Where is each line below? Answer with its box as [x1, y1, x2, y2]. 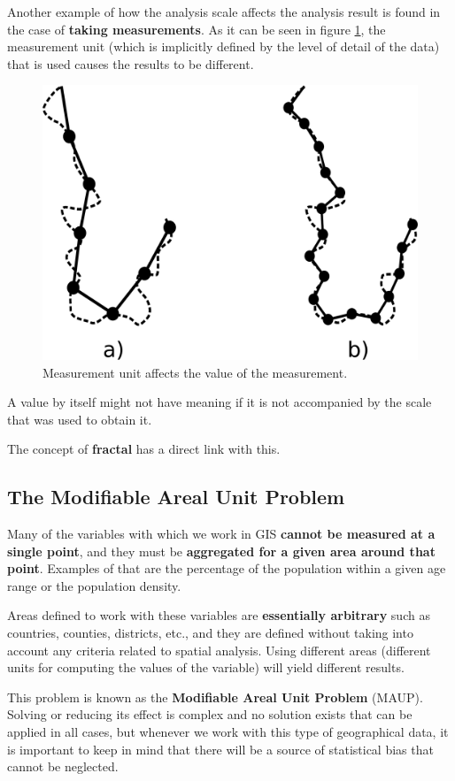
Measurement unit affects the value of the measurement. [42, 363, 348, 381]
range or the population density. [7, 576, 181, 594]
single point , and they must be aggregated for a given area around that [7, 541, 436, 560]
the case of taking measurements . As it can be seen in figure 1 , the [7, 19, 386, 38]
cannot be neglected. [7, 757, 119, 776]
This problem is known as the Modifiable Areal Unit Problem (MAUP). [7, 687, 423, 706]
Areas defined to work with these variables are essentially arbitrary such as [7, 606, 430, 624]
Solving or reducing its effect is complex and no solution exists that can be [7, 705, 413, 724]
